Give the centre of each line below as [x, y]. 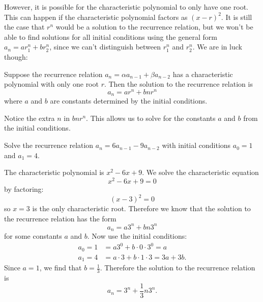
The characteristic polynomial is [54, 172]
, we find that [61, 268]
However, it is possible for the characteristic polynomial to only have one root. [126, 7]
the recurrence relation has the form [60, 218]
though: [16, 56]
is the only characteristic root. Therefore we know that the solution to [141, 208]
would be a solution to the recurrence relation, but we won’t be [154, 27]
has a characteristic [203, 74]
